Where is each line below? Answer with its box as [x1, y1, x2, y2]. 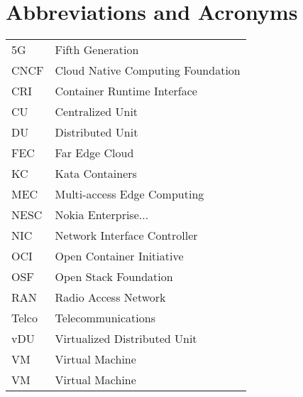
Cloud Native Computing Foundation [55, 62, 241, 79]
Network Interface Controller [55, 227, 198, 244]
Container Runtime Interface [55, 83, 197, 100]
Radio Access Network [55, 289, 166, 306]
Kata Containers [55, 165, 137, 182]
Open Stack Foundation [55, 268, 173, 285]
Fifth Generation [55, 41, 139, 58]
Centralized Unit [55, 103, 138, 120]
